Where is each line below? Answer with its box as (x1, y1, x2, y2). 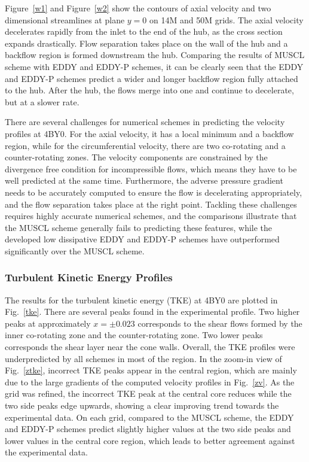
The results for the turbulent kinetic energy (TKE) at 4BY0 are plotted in (5, 293, 278, 306)
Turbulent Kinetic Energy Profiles (5, 270, 173, 285)
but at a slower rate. (5, 95, 79, 108)
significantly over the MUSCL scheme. (5, 244, 145, 257)
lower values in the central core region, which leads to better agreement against (5, 434, 295, 446)
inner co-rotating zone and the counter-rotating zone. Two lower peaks (5, 329, 263, 341)
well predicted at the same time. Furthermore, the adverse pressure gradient (5, 174, 283, 187)
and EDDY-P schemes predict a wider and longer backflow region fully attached (5, 72, 298, 84)
